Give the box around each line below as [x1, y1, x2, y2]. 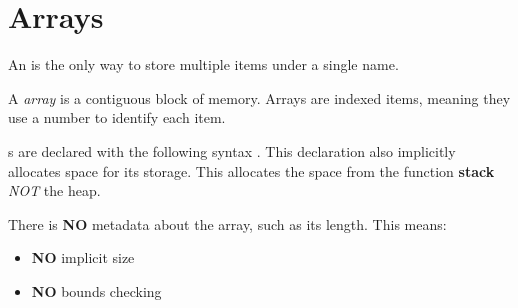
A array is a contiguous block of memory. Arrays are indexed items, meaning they [8, 87, 511, 108]
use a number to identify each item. [8, 107, 226, 128]
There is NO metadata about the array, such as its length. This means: [8, 213, 447, 234]
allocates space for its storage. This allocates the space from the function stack [8, 160, 495, 181]
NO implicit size [31, 247, 135, 268]
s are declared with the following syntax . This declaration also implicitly [8, 140, 456, 161]
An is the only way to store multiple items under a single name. [8, 54, 399, 75]
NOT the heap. [8, 180, 101, 201]
